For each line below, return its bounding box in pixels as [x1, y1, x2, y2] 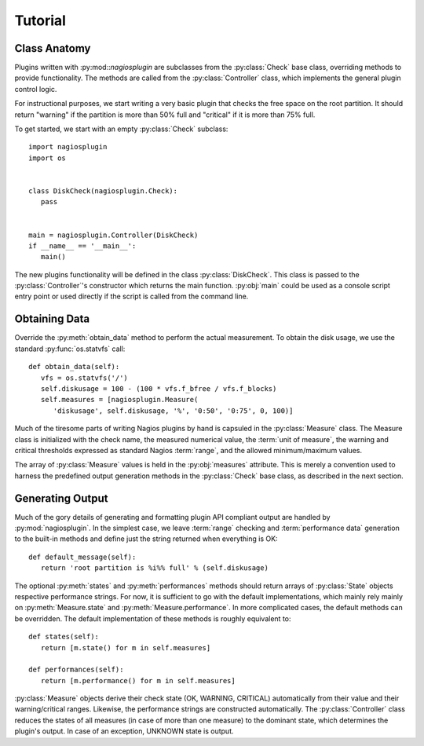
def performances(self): [28, 665, 124, 675]
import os [28, 153, 66, 163]
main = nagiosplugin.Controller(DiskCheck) [28, 230, 199, 240]
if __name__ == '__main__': [28, 241, 137, 250]
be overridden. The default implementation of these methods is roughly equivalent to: [14, 613, 291, 623]
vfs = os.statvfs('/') [40, 373, 129, 382]
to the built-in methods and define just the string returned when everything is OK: [14, 534, 278, 543]
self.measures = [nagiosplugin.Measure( [40, 395, 199, 404]
